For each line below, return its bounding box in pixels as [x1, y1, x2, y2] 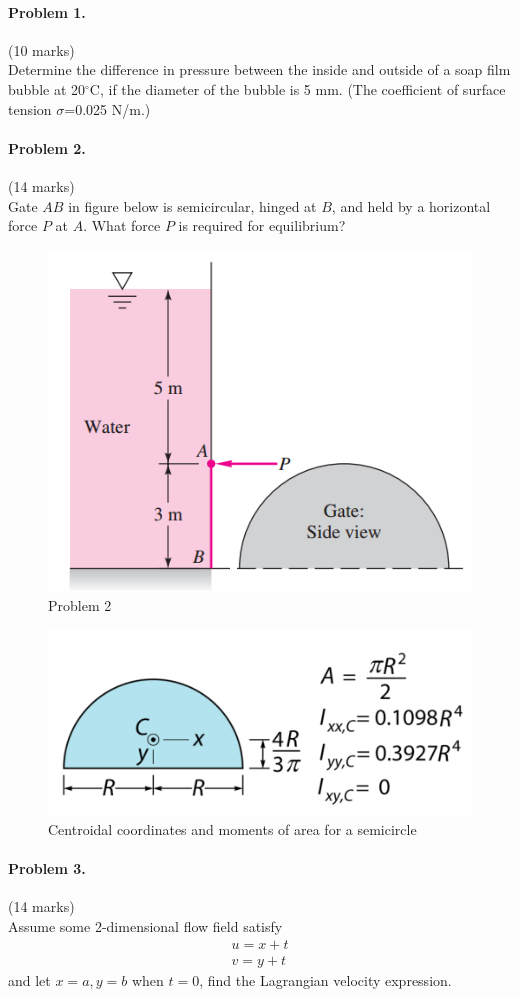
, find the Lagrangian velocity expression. [199, 969, 452, 990]
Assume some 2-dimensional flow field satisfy [8, 915, 283, 936]
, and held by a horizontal [331, 195, 491, 216]
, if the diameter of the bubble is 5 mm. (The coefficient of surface [99, 78, 506, 99]
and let [8, 969, 51, 990]
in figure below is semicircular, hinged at [68, 195, 317, 216]
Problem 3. [8, 858, 86, 879]
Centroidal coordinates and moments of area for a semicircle [48, 818, 417, 839]
